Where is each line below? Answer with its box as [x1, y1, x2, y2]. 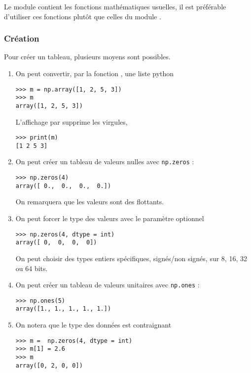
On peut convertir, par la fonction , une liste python [15, 68, 174, 78]
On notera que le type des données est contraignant [15, 320, 172, 330]
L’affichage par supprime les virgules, [15, 116, 128, 127]
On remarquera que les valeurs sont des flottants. [15, 196, 164, 207]
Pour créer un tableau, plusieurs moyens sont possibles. [4, 51, 171, 62]
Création [4, 32, 39, 45]
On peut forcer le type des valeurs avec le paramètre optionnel [15, 213, 204, 224]
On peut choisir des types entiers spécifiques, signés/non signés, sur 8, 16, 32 [15, 253, 247, 263]
